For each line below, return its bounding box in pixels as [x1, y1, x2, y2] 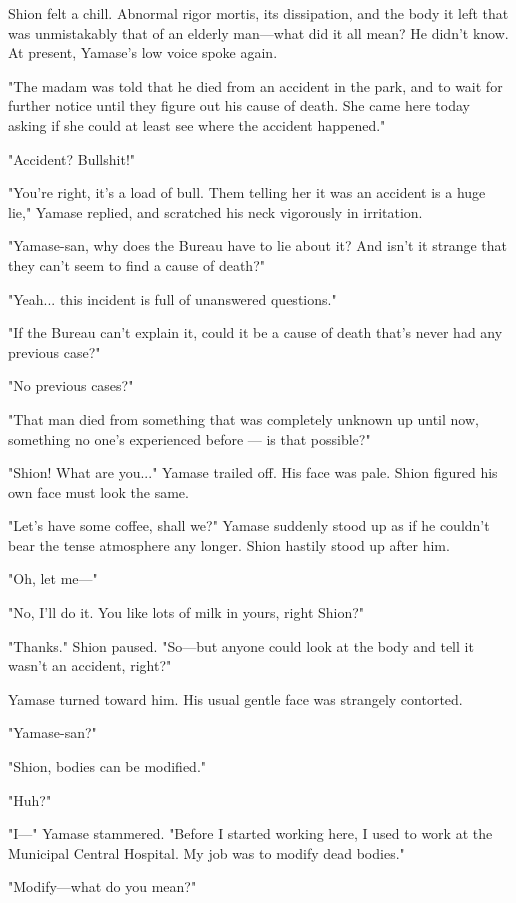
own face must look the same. [8, 481, 189, 502]
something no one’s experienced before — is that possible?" [8, 428, 371, 449]
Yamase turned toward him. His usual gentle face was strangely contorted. [8, 688, 463, 709]
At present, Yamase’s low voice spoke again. [8, 42, 278, 63]
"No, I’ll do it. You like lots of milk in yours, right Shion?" [8, 602, 365, 623]
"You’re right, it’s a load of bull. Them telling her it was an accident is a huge [8, 182, 486, 203]
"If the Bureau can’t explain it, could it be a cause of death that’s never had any [8, 322, 503, 343]
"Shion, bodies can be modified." [8, 756, 207, 777]
